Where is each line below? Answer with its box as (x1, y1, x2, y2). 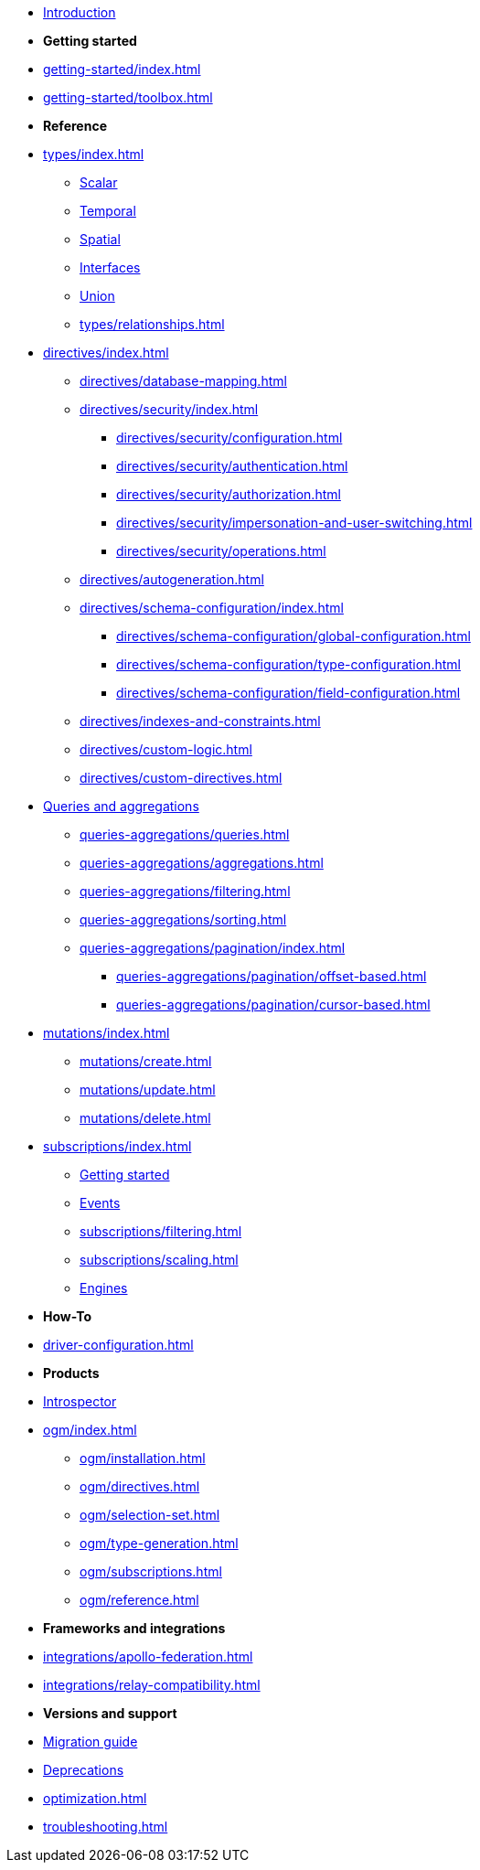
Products (43, 1365, 100, 1381)
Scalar (80, 175, 118, 190)
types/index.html (43, 146, 144, 162)
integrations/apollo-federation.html (43, 1649, 253, 1664)
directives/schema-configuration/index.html (80, 600, 344, 615)
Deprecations (43, 1762, 124, 1778)
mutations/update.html (80, 1082, 216, 1097)
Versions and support (43, 1705, 177, 1721)
